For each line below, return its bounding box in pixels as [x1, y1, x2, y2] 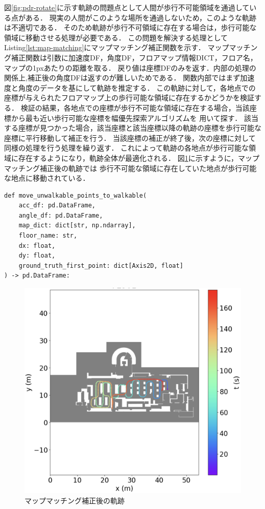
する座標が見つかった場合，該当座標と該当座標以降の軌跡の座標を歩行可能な [4, 122, 261, 133]
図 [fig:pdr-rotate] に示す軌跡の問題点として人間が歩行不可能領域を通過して [4, 2, 250, 12]
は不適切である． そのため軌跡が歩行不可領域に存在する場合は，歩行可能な [4, 22, 257, 33]
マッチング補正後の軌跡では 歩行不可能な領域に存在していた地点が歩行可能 [4, 162, 257, 173]
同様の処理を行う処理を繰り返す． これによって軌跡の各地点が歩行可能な [4, 142, 249, 153]
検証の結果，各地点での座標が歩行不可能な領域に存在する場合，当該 [20, 102, 250, 113]
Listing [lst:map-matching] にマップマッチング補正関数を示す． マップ [4, 42, 229, 53]
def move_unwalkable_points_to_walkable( [4, 192, 147, 199]
